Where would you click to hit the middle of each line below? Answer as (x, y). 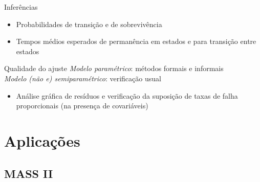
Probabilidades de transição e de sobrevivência (89, 24)
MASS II (29, 173)
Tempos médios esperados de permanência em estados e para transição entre (136, 41)
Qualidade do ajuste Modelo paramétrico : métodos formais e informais (114, 68)
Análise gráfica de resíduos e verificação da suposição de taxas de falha (127, 95)
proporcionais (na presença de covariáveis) (82, 106)
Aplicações (42, 140)
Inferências (21, 7)
